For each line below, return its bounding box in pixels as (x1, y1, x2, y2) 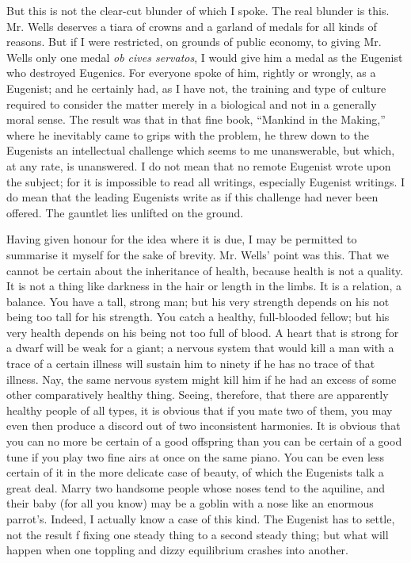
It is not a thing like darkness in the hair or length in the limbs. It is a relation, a (6, 278, 402, 294)
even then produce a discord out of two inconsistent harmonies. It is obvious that (6, 417, 401, 434)
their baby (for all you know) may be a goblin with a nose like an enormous (6, 495, 374, 511)
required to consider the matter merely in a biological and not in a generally (6, 95, 377, 112)
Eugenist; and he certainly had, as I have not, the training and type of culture (6, 79, 386, 96)
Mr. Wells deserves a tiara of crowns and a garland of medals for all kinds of (6, 17, 377, 34)
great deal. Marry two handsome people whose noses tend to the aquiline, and (6, 479, 385, 496)
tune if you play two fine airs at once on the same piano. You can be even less (6, 448, 385, 465)
